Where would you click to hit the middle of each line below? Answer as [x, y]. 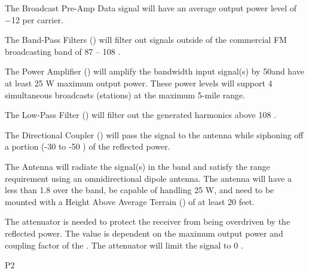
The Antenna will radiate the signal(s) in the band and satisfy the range [137, 166]
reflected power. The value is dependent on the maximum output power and [144, 233]
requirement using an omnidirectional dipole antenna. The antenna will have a [149, 178]
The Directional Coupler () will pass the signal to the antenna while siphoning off [154, 134]
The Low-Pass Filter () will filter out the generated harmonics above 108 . [140, 115]
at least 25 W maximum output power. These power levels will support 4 [139, 83]
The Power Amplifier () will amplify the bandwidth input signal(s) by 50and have [154, 71]
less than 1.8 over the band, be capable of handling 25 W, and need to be [140, 190]
